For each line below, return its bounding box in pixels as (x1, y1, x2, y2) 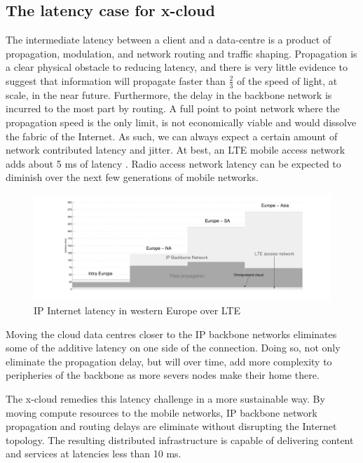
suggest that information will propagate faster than (6, 73, 226, 88)
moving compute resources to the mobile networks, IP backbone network (6, 405, 317, 420)
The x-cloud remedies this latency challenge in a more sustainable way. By (6, 391, 325, 406)
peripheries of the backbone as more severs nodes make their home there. (6, 368, 320, 382)
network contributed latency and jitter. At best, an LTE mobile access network (6, 142, 345, 157)
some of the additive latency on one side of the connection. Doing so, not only (6, 340, 341, 355)
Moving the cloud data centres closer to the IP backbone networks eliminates (6, 326, 337, 341)
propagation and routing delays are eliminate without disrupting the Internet (6, 419, 337, 434)
